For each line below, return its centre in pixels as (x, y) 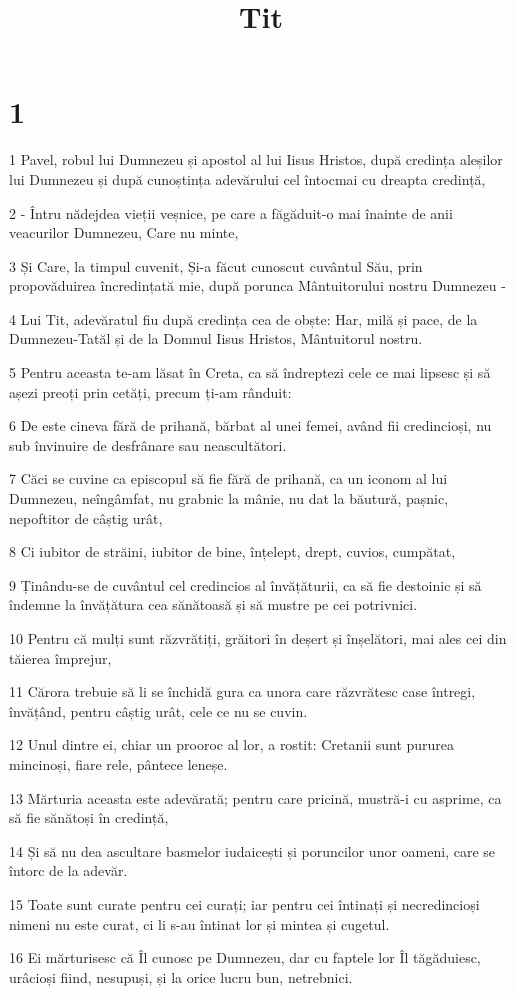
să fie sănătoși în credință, (89, 817)
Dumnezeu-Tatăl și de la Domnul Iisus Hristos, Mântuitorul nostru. (216, 338)
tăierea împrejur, (60, 657)
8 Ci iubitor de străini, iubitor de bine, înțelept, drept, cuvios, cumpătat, (232, 551)
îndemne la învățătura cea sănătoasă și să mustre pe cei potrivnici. (213, 604)
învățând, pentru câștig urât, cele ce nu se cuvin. (158, 710)
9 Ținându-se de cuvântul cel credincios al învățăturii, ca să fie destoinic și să (245, 584)
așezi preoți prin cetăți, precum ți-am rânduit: (150, 391)
